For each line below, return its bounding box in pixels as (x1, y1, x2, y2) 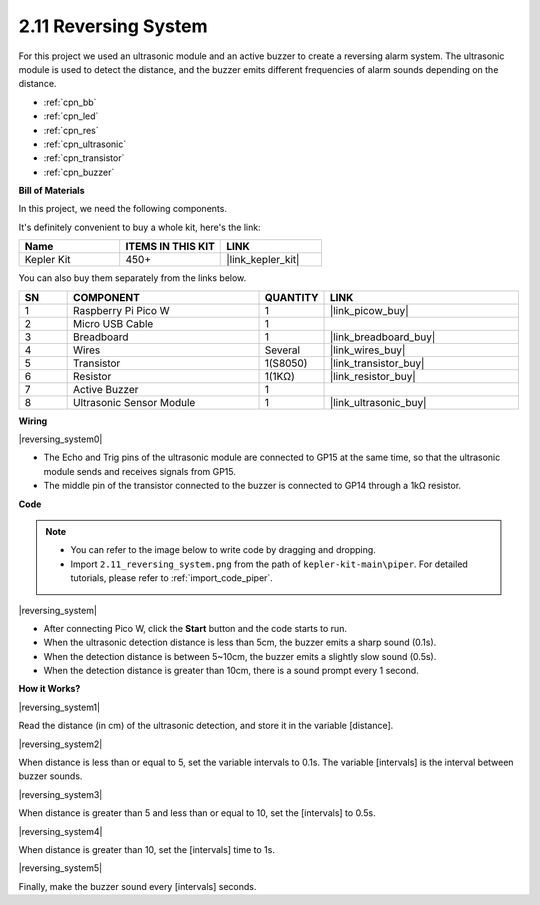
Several (264, 343, 300, 357)
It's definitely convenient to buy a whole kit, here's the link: (18, 221, 261, 233)
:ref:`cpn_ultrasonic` (43, 138, 127, 150)
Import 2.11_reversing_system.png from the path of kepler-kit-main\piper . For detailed (70, 558, 469, 570)
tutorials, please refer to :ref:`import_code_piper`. (70, 572, 274, 584)
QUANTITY (264, 290, 319, 304)
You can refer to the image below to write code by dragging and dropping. (70, 544, 377, 556)
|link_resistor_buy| (329, 369, 417, 383)
